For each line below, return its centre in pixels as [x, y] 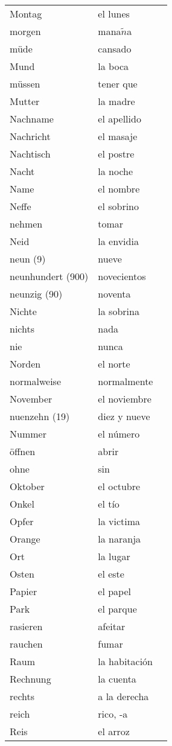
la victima [119, 521]
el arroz [114, 731]
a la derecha [123, 696]
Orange [25, 539]
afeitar [112, 626]
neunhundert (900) [49, 276]
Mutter [25, 101]
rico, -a [113, 714]
